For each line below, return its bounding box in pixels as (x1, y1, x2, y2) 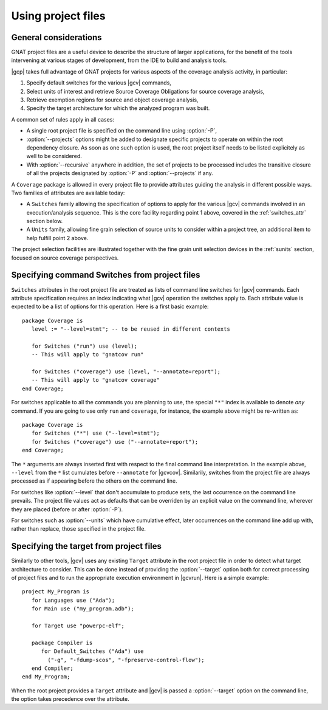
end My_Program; (22, 674, 70, 680)
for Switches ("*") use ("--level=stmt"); (31, 430, 160, 437)
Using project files (11, 9, 106, 22)
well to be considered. (26, 153, 82, 160)
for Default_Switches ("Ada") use (41, 648, 144, 655)
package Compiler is (31, 639, 93, 646)
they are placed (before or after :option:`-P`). (11, 505, 123, 513)
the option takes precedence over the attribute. (11, 695, 130, 703)
